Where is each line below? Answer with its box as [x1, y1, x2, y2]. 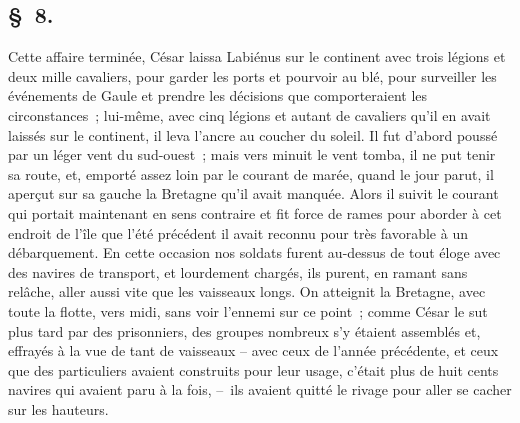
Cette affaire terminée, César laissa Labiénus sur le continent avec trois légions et [8, 46, 506, 67]
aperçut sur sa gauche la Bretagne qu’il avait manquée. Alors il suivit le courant [8, 183, 499, 204]
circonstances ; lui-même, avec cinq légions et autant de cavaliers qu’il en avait [8, 104, 491, 125]
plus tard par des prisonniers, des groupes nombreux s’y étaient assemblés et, [8, 320, 481, 341]
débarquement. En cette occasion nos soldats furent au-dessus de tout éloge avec [8, 242, 501, 263]
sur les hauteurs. [8, 398, 109, 419]
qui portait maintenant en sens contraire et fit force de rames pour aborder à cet [8, 202, 502, 223]
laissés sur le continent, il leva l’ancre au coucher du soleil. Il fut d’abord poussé [8, 124, 498, 145]
